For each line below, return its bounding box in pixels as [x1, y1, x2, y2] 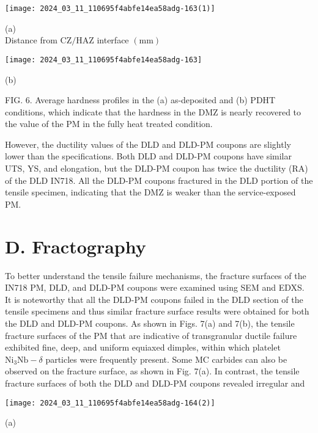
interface [97, 34, 129, 46]
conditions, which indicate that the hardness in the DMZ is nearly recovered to [5, 105, 301, 118]
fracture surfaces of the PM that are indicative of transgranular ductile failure [5, 329, 297, 341]
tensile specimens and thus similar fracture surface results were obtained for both [5, 305, 309, 318]
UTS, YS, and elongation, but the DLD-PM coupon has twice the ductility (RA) [5, 162, 308, 175]
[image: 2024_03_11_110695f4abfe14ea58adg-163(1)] [5, 4, 215, 13]
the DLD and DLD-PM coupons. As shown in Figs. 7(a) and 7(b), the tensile [5, 316, 295, 329]
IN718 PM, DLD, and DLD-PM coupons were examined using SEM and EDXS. [5, 281, 305, 294]
